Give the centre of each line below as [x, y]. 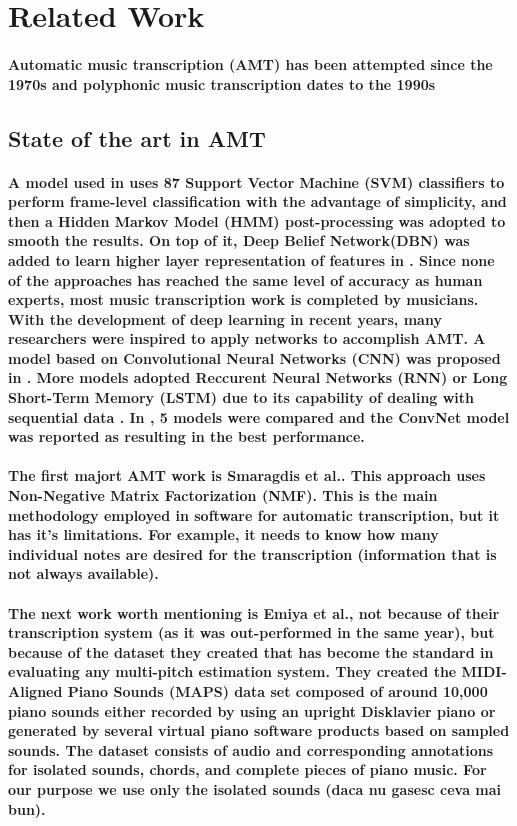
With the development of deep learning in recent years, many [225, 318]
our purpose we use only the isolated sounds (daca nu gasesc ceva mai [255, 788]
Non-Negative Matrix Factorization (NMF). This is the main [223, 495]
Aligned [35, 690]
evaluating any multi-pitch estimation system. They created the [232, 671]
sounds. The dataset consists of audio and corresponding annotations [251, 749]
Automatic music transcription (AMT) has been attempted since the [250, 63]
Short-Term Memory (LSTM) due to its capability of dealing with [241, 397]
